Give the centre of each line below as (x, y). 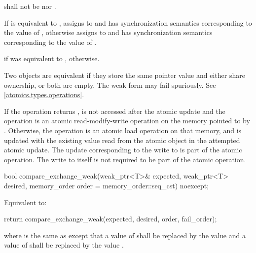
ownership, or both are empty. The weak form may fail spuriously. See (110, 85)
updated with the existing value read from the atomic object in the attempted (122, 140)
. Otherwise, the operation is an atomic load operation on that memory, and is (123, 130)
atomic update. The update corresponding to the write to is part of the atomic (123, 150)
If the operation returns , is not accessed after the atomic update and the (115, 111)
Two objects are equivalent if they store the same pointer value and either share (125, 75)
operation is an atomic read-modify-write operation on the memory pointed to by (127, 121)
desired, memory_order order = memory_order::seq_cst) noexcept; (107, 185)
